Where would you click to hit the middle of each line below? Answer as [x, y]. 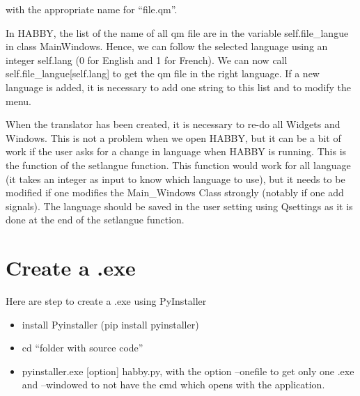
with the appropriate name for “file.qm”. [92, 9]
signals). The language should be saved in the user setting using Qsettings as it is [179, 206]
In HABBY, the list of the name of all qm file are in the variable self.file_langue [177, 32]
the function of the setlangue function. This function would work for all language [178, 165]
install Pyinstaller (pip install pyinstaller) [110, 324]
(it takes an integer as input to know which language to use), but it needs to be [175, 179]
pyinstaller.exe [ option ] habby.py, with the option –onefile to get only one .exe [188, 371]
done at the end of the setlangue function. [95, 220]
